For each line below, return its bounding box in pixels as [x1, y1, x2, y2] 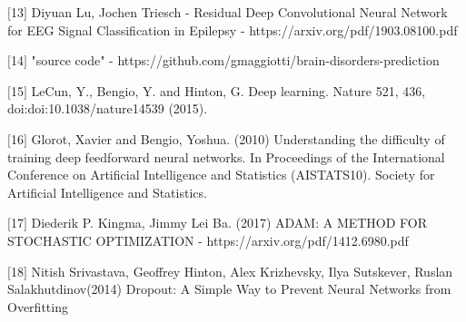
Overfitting [7, 297, 68, 316]
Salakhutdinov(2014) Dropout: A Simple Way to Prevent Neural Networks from [7, 279, 451, 298]
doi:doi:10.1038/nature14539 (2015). [7, 99, 208, 118]
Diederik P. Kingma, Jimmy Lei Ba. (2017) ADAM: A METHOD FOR [31, 213, 428, 232]
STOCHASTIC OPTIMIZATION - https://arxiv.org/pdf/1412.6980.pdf [7, 230, 409, 249]
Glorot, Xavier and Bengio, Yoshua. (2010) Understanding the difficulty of [31, 129, 445, 148]
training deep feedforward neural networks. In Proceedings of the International [7, 147, 445, 166]
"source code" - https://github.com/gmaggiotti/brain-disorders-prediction [31, 51, 440, 70]
